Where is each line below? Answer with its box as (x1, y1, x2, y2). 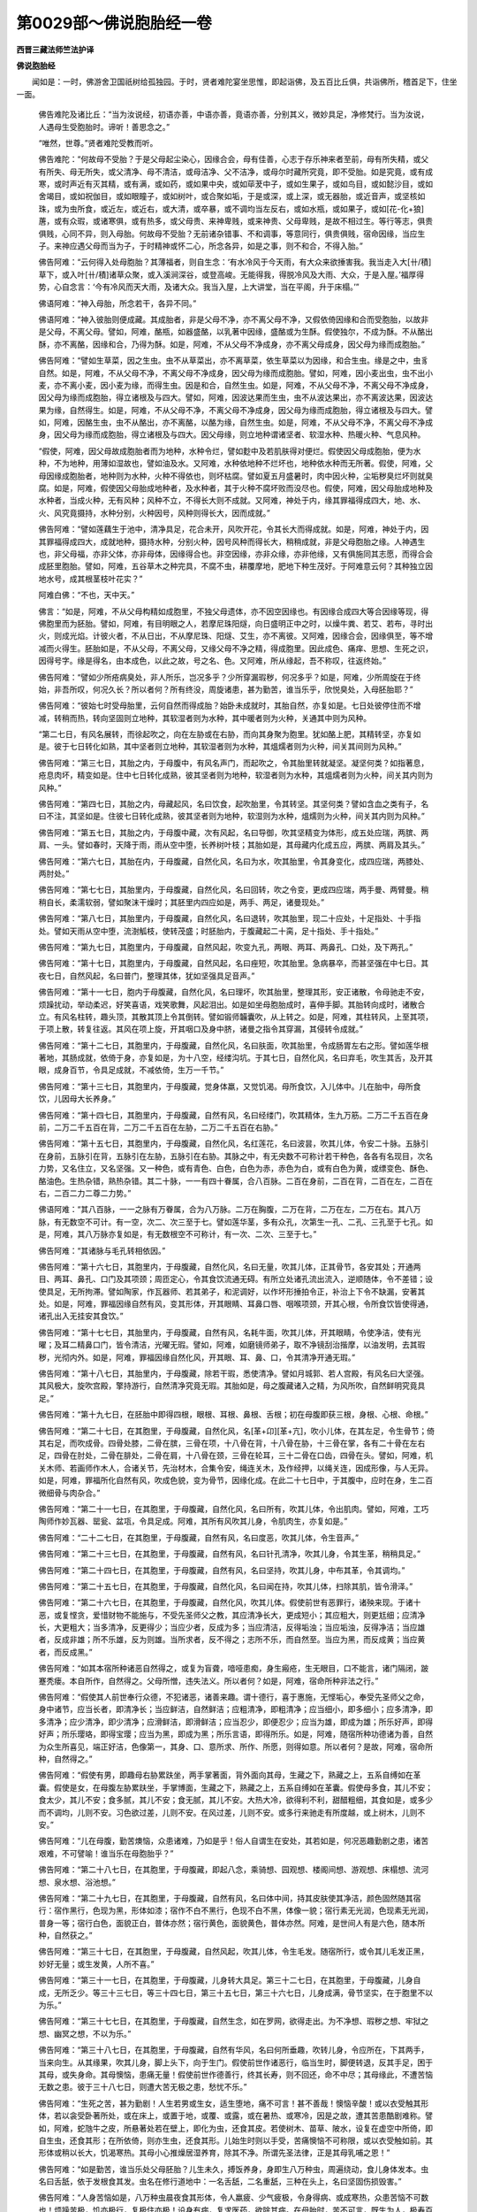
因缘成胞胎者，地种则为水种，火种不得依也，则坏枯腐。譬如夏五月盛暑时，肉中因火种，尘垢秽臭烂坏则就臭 (45, 470, 433, 481)
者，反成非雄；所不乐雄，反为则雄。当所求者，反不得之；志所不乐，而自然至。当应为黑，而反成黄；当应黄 (38, 1634, 426, 1645)
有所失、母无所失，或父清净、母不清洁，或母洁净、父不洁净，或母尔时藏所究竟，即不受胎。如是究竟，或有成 (38, 166, 433, 177)
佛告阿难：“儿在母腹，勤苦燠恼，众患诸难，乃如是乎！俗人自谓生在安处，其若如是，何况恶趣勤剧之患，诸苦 (38, 1836, 429, 1847)
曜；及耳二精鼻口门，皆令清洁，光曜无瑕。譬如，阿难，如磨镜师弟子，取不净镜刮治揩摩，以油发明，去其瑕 (38, 1340, 426, 1350)
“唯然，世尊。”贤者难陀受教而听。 (38, 137, 158, 148)
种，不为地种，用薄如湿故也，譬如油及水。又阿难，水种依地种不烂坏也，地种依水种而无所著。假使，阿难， (38, 458, 426, 469)
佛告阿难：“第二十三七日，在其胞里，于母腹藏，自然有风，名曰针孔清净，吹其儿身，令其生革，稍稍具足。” (38, 1548, 421, 1559)
